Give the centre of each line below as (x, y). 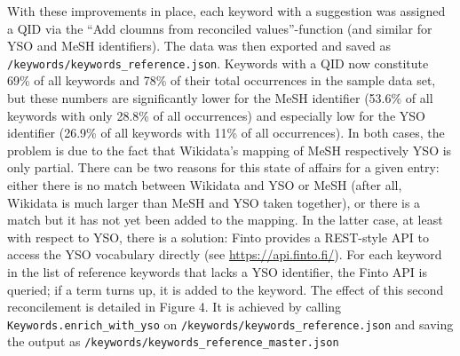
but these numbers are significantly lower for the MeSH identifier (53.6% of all (220, 98)
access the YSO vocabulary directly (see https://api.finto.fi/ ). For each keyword (225, 254)
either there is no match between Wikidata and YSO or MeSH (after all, (205, 185)
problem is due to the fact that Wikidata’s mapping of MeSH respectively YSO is (230, 150)
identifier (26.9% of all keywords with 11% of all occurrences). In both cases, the (226, 133)
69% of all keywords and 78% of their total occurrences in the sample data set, (222, 80)
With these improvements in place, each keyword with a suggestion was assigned (226, 11)
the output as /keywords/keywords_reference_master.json (173, 341)
